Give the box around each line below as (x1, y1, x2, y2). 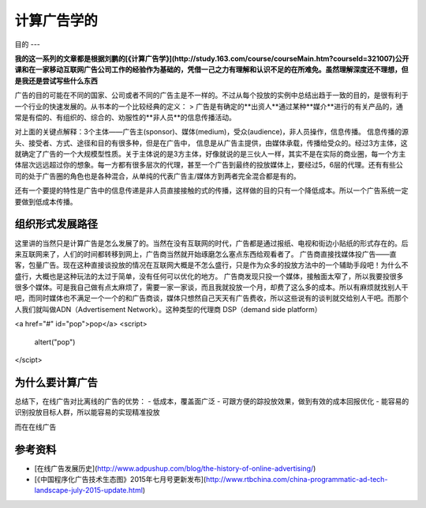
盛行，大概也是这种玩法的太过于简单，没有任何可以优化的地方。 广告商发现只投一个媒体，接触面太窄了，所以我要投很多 (14, 271, 404, 280)
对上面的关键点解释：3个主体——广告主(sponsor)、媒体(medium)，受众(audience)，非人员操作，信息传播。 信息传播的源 (14, 127, 409, 137)
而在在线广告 (14, 422, 57, 431)
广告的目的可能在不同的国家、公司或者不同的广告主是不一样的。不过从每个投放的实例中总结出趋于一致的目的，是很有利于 (14, 91, 409, 100)
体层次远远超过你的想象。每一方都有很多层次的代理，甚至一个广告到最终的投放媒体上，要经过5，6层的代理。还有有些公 (14, 160, 403, 170)
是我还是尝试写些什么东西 (14, 76, 98, 85)
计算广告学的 (14, 12, 99, 29)
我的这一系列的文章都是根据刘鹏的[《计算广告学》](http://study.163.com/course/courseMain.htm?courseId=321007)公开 (14, 54, 409, 63)
